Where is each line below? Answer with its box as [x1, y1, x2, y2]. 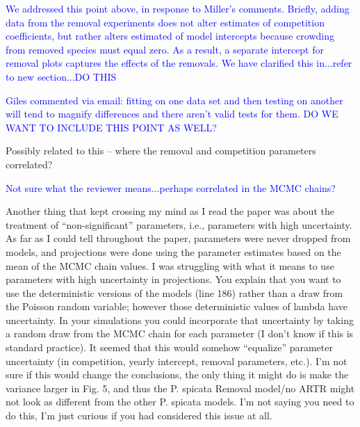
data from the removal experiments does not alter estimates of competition [6, 15, 325, 29]
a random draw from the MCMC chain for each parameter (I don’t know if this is [6, 326, 354, 341]
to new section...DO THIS [6, 69, 117, 83]
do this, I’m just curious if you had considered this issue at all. [6, 408, 272, 423]
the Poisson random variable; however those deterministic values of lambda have [6, 299, 347, 314]
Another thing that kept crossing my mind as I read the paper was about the [6, 204, 334, 218]
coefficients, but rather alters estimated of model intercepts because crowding [6, 29, 335, 43]
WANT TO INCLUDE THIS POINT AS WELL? [6, 120, 217, 134]
